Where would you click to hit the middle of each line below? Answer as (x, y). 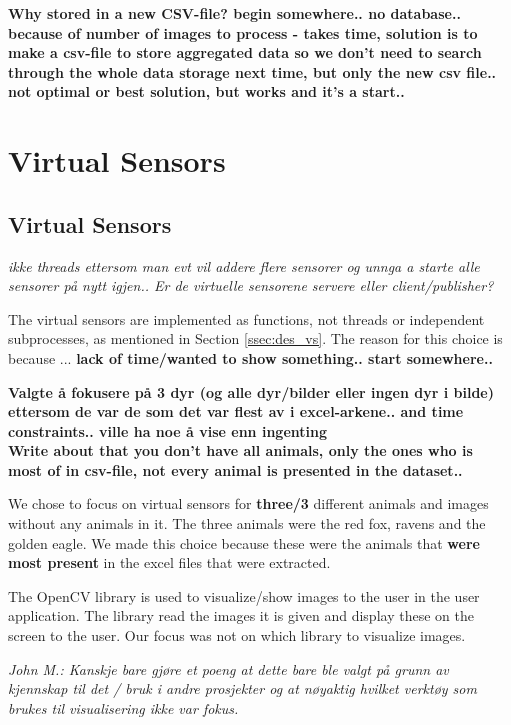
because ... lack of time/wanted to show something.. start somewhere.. (250, 357)
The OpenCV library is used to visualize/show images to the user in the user (244, 595)
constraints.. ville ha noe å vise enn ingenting (167, 430)
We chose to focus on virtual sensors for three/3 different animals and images (248, 503)
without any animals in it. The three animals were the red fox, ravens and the (247, 523)
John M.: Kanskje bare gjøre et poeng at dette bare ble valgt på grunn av (228, 668)
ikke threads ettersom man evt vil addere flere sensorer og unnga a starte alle (244, 265)
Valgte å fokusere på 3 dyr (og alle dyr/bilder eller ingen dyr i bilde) (251, 391)
